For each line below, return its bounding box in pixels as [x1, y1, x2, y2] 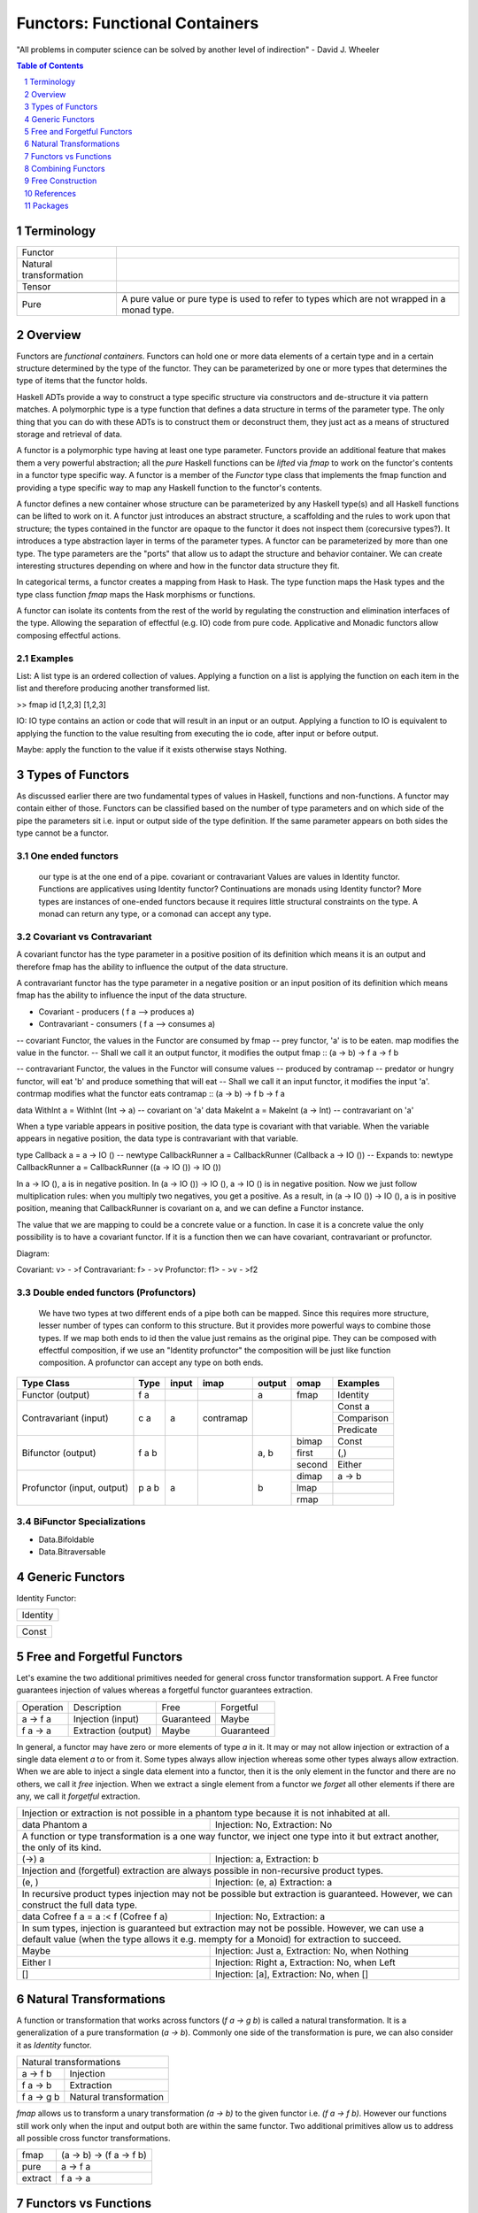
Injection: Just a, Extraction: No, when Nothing [214, 1945, 409, 1957]
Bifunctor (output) [21, 1446, 96, 1459]
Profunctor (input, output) [21, 1481, 128, 1493]
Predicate [337, 1423, 378, 1436]
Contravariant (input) [21, 1412, 110, 1424]
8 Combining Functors [24, 164, 105, 174]
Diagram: [16, 1248, 50, 1259]
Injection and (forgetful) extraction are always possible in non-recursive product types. [21, 1864, 384, 1877]
